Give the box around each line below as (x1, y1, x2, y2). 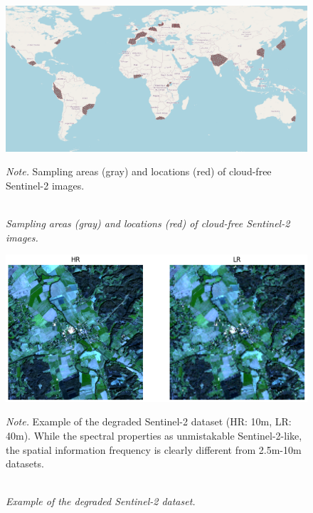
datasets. (6, 456, 44, 471)
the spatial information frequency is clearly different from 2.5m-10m (6, 442, 302, 457)
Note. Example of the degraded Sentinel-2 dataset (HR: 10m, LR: (6, 414, 292, 429)
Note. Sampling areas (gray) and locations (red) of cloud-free (6, 164, 272, 179)
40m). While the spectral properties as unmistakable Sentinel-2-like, (6, 428, 302, 443)
